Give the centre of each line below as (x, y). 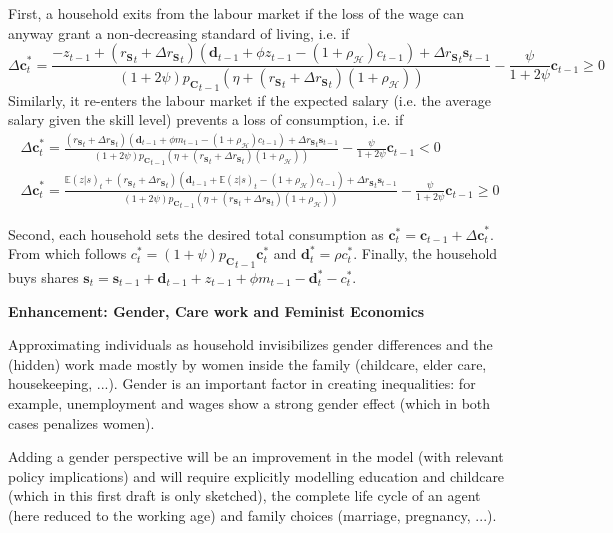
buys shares (43, 277)
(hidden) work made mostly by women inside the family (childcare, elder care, (247, 363)
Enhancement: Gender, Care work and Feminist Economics (216, 310)
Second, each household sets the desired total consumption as (196, 233)
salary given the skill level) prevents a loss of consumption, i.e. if (206, 119)
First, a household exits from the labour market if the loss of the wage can (236, 13)
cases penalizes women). (81, 422)
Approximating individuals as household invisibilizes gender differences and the (250, 344)
